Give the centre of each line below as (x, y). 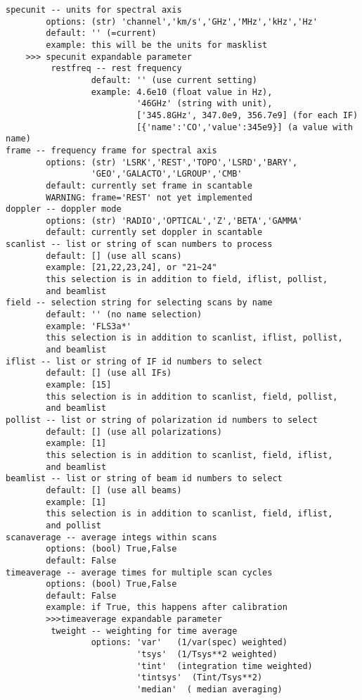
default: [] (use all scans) (114, 256)
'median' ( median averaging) (209, 690)
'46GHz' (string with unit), (205, 104)
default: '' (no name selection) (124, 315)
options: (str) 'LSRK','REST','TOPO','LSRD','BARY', (172, 162)
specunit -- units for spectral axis (94, 10)
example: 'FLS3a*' (89, 326)
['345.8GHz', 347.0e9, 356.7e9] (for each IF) (247, 115)
